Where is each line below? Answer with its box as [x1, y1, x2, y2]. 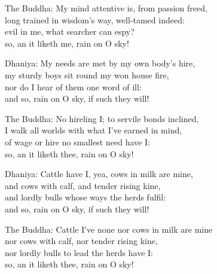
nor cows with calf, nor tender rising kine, [5, 235, 158, 247]
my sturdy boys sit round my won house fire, [5, 68, 169, 81]
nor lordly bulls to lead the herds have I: [5, 246, 154, 258]
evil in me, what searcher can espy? [5, 25, 135, 38]
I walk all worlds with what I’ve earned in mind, [5, 124, 182, 136]
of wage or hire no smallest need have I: [5, 135, 150, 148]
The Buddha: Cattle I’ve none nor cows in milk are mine [5, 223, 213, 235]
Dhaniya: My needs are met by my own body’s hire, [5, 57, 195, 69]
